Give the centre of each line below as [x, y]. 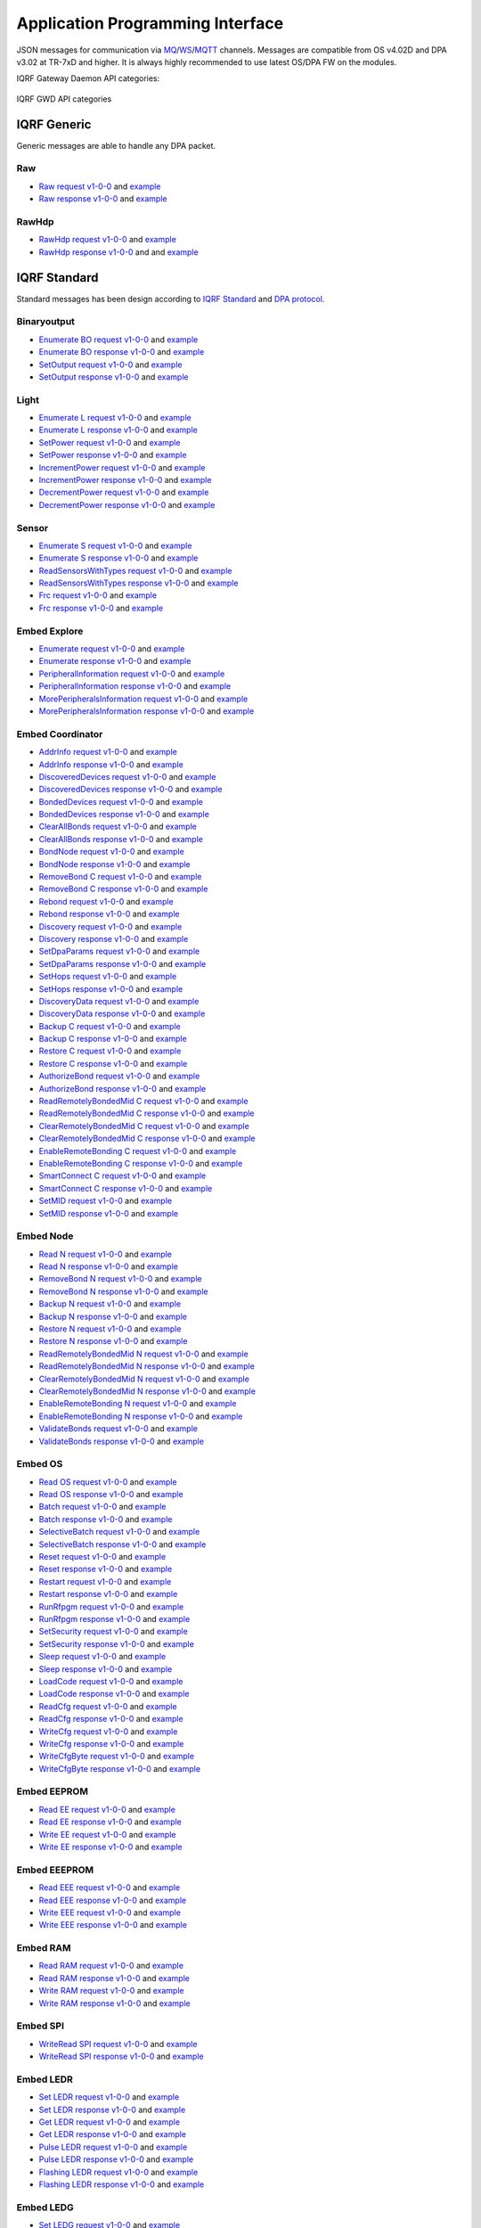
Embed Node [45, 1236]
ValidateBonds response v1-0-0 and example [122, 1441]
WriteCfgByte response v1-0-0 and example [119, 1768]
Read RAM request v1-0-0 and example [111, 1966]
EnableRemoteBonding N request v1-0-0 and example [138, 1404]
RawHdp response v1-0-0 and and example [119, 252]
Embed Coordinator [60, 733]
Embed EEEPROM [55, 1870]
